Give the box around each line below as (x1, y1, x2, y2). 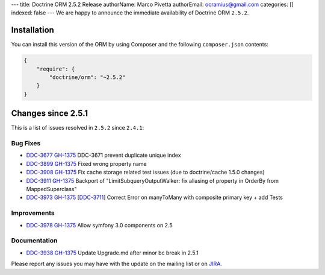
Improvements (11, 209, 55, 217)
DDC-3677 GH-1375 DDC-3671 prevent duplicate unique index (26, 151, 181, 159)
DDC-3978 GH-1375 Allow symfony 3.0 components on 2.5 (26, 221, 173, 229)
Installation (11, 25, 54, 36)
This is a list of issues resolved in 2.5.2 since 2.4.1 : (11, 124, 144, 131)
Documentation (11, 236, 58, 245)
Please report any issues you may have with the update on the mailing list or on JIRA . (11, 260, 222, 268)
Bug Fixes (11, 139, 41, 148)
